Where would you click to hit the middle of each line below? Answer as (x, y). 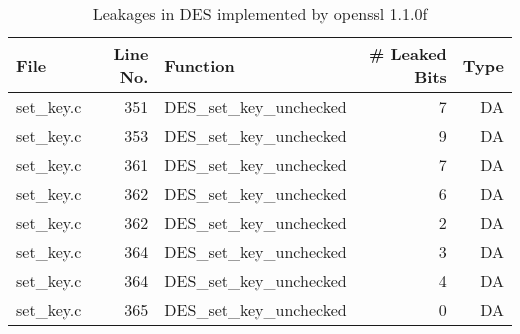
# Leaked (408, 53)
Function (199, 65)
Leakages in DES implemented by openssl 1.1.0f (260, 13)
